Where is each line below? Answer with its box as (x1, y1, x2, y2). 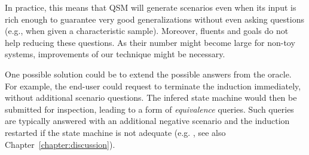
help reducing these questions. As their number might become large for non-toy (5, 36, 295, 48)
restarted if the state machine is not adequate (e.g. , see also (5, 126, 226, 138)
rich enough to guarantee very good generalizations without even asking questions (5, 13, 304, 25)
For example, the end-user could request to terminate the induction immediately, (5, 79, 301, 92)
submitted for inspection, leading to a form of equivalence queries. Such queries (5, 103, 294, 115)
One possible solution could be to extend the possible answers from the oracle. (5, 67, 292, 80)
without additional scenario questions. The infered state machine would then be (5, 91, 297, 104)
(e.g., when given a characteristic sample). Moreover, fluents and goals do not (5, 24, 289, 37)
